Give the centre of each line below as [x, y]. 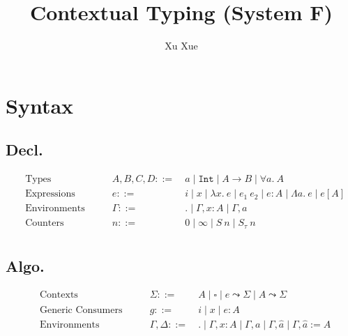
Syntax [40, 105]
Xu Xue [181, 46]
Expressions [50, 194]
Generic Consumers [81, 310]
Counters [45, 223]
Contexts [59, 295]
